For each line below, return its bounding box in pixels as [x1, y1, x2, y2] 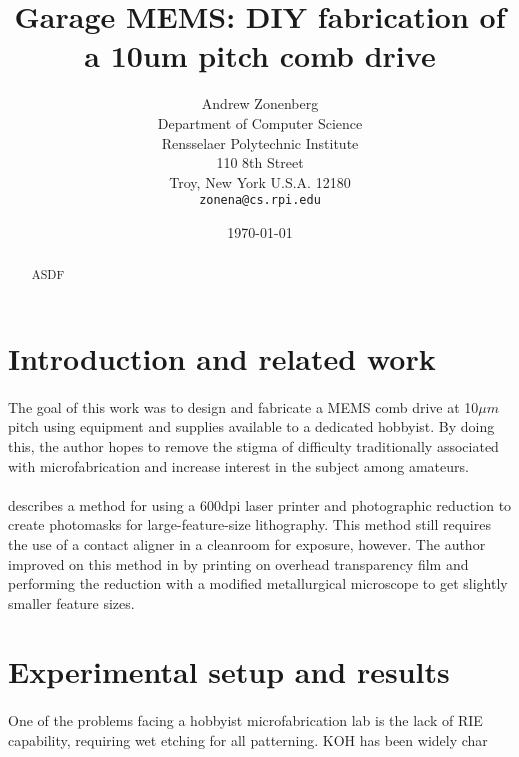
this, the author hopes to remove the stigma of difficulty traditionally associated [8, 435, 499, 456]
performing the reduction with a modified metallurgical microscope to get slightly [8, 573, 508, 594]
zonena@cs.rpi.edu [199, 193, 321, 208]
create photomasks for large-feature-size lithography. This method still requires [8, 514, 491, 535]
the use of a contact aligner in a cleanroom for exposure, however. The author [8, 533, 486, 554]
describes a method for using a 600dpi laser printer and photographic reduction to [8, 494, 512, 515]
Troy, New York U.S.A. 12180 [169, 171, 351, 192]
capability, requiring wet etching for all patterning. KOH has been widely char [8, 729, 488, 750]
